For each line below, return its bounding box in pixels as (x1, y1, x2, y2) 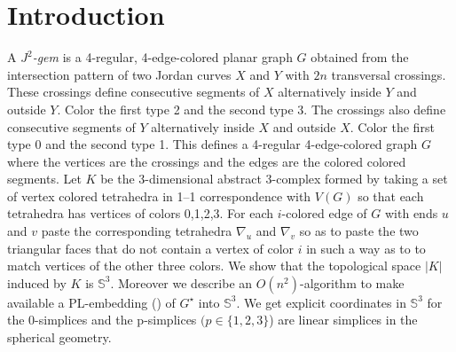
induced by (7, 273, 67, 292)
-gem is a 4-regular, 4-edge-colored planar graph (32, 48, 293, 66)
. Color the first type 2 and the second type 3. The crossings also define (57, 99, 446, 118)
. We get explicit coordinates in (236, 293, 406, 311)
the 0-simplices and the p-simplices (7, 310, 197, 329)
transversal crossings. (331, 65, 446, 83)
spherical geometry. (7, 328, 112, 347)
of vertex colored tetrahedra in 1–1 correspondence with (7, 186, 311, 205)
